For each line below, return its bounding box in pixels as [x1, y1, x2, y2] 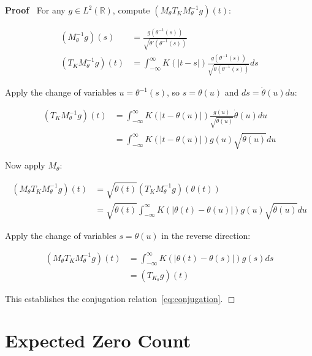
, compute [112, 4, 150, 16]
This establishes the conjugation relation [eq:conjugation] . [5, 292, 223, 305]
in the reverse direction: [161, 229, 251, 242]
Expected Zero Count [5, 328, 191, 353]
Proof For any [5, 4, 66, 16]
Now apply [5, 159, 45, 172]
